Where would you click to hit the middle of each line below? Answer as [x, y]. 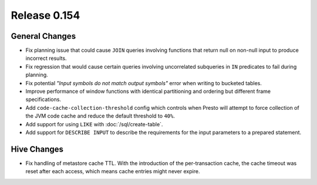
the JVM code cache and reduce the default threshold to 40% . [100, 116]
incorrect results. [46, 58]
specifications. [43, 99]
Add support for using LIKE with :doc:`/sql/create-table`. [94, 124]
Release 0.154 [45, 15]
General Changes [43, 36]
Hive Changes [37, 149]
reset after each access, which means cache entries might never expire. [113, 171]
